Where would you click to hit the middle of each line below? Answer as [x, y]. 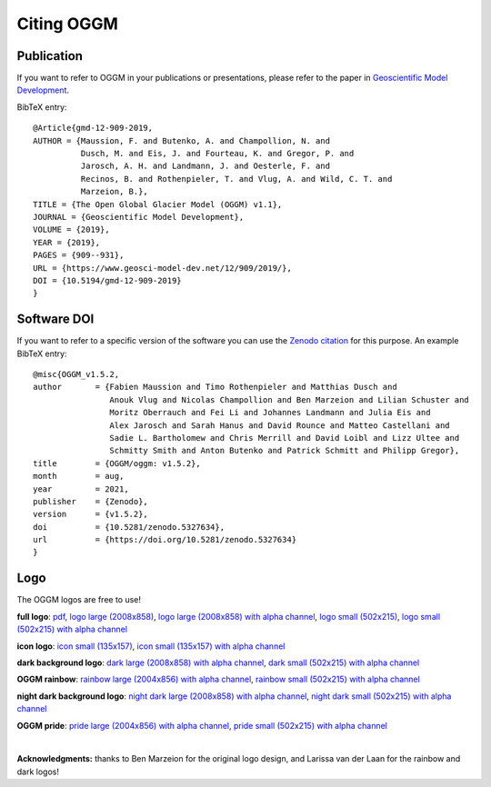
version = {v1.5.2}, [91, 514]
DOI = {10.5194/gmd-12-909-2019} [107, 280]
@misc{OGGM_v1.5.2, [76, 374]
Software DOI [55, 319]
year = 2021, [81, 489]
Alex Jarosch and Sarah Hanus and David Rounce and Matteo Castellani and [280, 425]
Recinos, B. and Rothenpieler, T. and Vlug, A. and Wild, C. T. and [236, 179]
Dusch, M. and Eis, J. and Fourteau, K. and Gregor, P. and [217, 154]
